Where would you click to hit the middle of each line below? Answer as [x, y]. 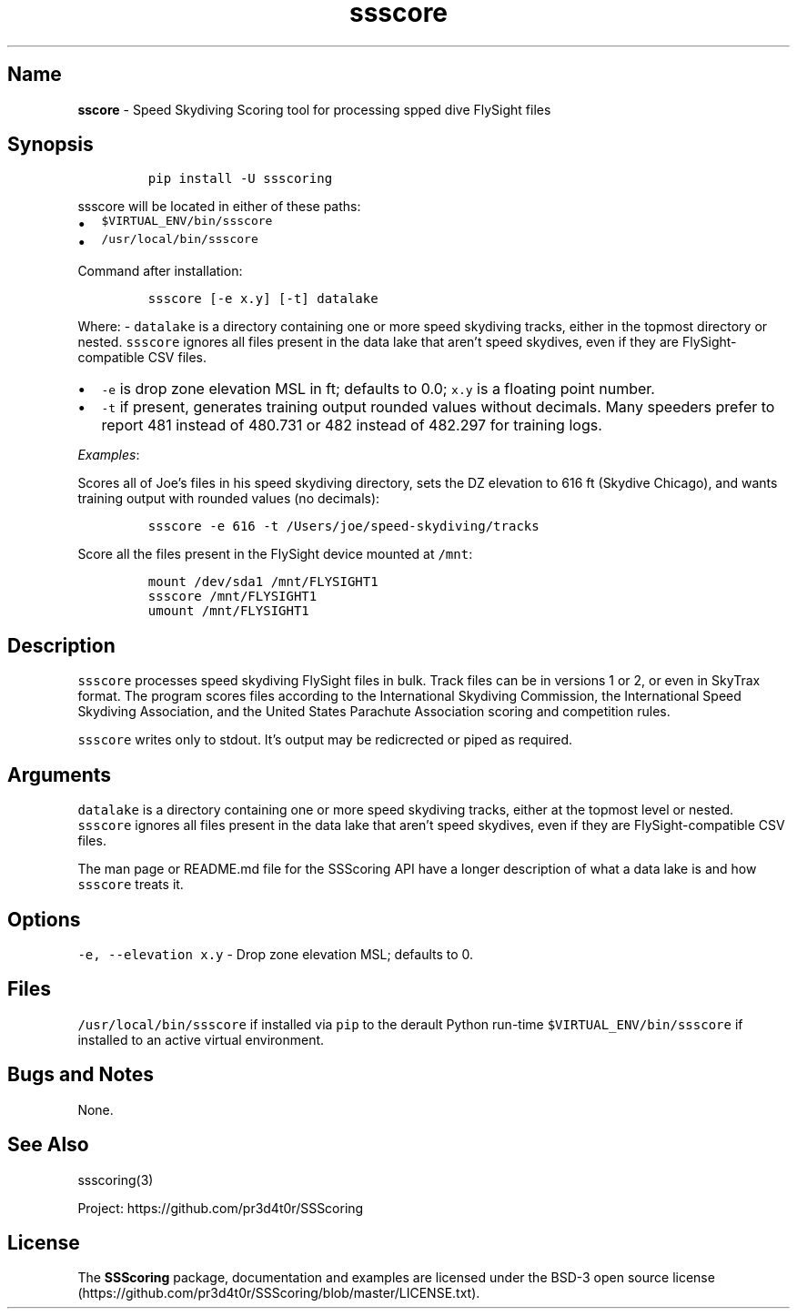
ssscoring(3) [116, 1179]
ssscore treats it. [131, 885]
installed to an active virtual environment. [201, 1039]
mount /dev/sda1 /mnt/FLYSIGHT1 [263, 582]
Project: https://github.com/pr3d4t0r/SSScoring [221, 1208]
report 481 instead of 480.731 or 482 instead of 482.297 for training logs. [352, 425]
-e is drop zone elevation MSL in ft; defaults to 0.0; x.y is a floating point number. [378, 389]
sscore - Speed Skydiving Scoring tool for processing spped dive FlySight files [314, 109]
